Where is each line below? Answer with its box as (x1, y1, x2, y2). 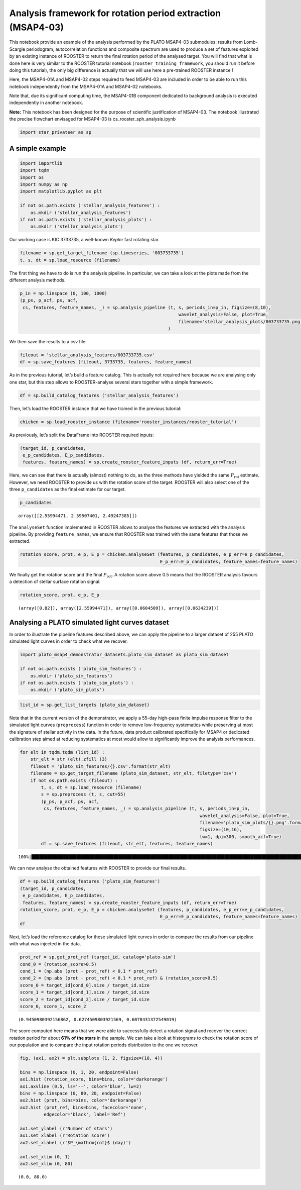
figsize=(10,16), (199, 827, 242, 833)
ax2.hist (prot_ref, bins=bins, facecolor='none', (20, 1105, 147, 1110)
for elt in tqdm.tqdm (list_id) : (20, 749, 105, 755)
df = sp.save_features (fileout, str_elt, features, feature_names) (41, 841, 213, 847)
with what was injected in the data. (9, 941, 81, 947)
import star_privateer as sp (20, 130, 92, 135)
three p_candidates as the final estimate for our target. (9, 486, 126, 492)
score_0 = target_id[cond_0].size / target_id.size (20, 982, 150, 988)
